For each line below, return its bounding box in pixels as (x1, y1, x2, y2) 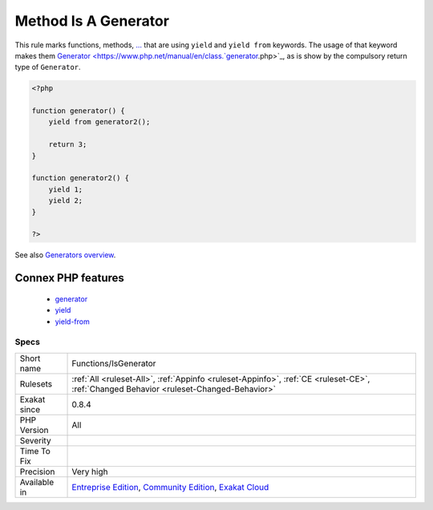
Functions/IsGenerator (71, 358, 156, 369)
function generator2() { (31, 173, 130, 183)
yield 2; (48, 196, 83, 205)
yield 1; (48, 184, 83, 194)
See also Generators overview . (14, 250, 116, 260)
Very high (71, 466, 108, 477)
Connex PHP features (14, 271, 124, 285)
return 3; (48, 140, 87, 149)
